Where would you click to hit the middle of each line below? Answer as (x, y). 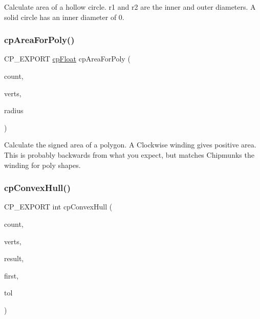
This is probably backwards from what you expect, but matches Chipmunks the (129, 154)
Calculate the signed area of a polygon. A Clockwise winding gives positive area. (130, 145)
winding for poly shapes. (42, 165)
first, (12, 275)
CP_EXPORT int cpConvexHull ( (58, 207)
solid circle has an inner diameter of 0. (64, 17)
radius (14, 110)
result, (14, 258)
